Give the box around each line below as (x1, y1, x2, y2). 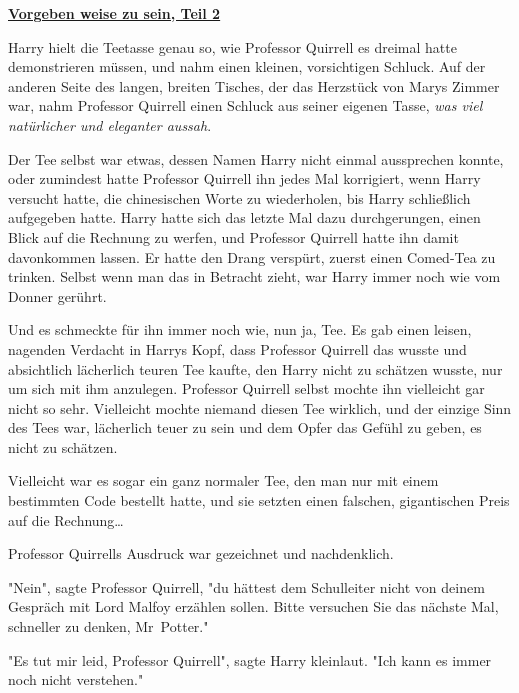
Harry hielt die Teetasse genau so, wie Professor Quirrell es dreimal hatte (8, 36, 457, 57)
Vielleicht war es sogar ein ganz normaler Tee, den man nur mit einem (8, 470, 439, 491)
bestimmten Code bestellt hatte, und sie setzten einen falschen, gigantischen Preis (8, 490, 510, 511)
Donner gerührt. (8, 285, 107, 306)
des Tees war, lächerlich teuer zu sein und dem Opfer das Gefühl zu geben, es (8, 417, 482, 438)
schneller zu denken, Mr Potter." (8, 616, 209, 637)
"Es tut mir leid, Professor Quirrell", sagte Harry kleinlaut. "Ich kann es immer (8, 649, 492, 670)
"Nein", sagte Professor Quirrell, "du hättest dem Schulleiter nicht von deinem (8, 576, 485, 597)
